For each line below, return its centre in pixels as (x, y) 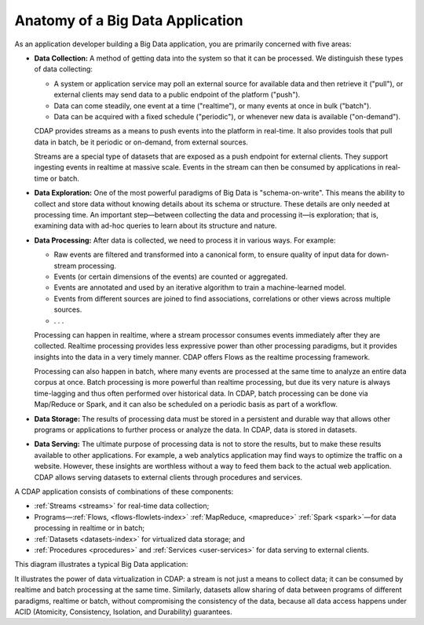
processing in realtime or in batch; (90, 528)
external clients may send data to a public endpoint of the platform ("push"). (177, 95)
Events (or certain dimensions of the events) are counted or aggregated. (171, 276)
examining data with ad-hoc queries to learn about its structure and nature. (155, 226)
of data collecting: (64, 69)
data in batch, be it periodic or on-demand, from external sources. (141, 142)
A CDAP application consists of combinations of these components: (124, 492)
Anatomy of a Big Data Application (129, 20)
